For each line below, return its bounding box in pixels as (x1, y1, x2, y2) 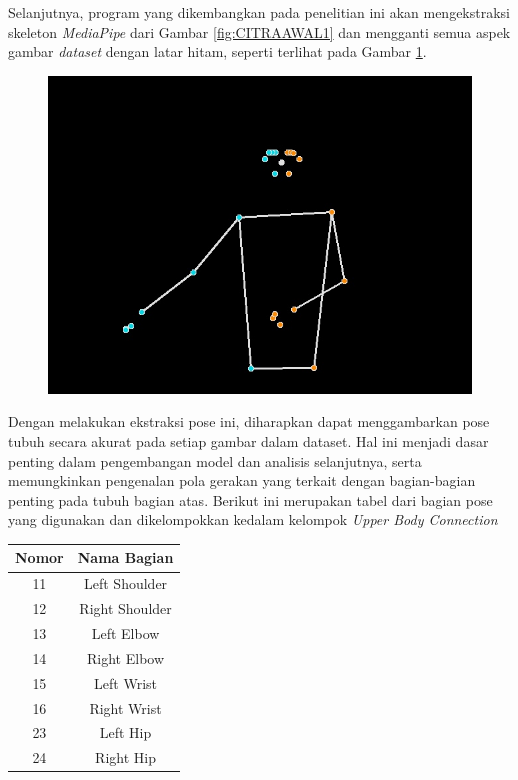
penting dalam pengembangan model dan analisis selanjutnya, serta (8, 450, 422, 471)
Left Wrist (94, 672, 158, 693)
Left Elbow (91, 622, 160, 643)
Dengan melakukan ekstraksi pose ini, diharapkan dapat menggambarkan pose (8, 411, 490, 432)
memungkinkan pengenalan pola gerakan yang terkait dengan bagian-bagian (8, 470, 476, 491)
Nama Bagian (77, 547, 174, 568)
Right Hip (95, 747, 156, 768)
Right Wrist (89, 697, 162, 718)
